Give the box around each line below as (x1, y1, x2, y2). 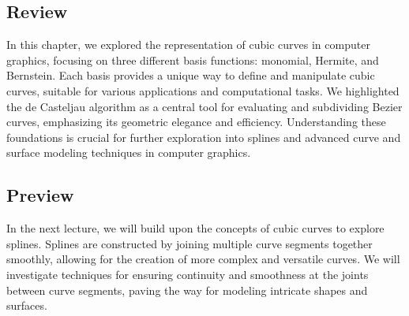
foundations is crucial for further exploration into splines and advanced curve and (6, 128, 401, 145)
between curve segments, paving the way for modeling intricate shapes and (6, 281, 368, 298)
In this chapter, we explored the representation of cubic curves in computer (6, 36, 370, 53)
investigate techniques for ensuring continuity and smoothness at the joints (6, 266, 369, 282)
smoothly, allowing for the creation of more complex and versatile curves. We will (6, 251, 400, 267)
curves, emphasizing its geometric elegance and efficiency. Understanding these (6, 113, 386, 130)
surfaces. (6, 297, 47, 314)
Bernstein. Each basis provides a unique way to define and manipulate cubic (6, 67, 375, 84)
